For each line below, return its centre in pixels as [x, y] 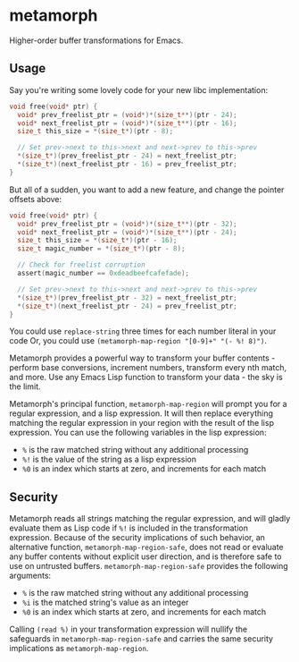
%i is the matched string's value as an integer [105, 603]
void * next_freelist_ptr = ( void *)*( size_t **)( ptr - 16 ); [128, 123]
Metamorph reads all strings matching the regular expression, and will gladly [150, 519]
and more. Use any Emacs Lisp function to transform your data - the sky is [146, 378]
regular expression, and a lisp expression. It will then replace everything [141, 413]
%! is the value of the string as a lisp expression [109, 459]
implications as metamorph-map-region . [79, 649]
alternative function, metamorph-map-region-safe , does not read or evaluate [146, 547]
